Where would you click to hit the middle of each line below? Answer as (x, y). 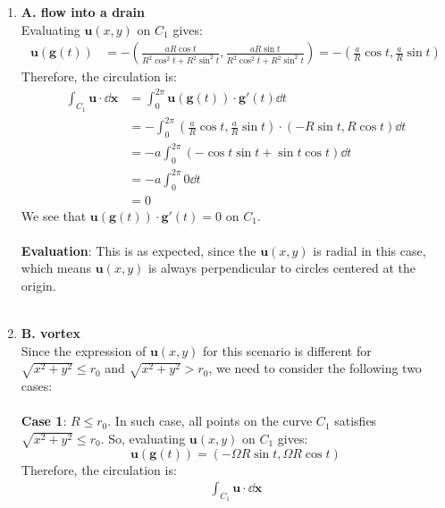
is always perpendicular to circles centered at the (281, 268)
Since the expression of (84, 350)
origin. (38, 285)
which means (56, 268)
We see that (54, 215)
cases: (37, 386)
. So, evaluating (143, 438)
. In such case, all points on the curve (210, 421)
